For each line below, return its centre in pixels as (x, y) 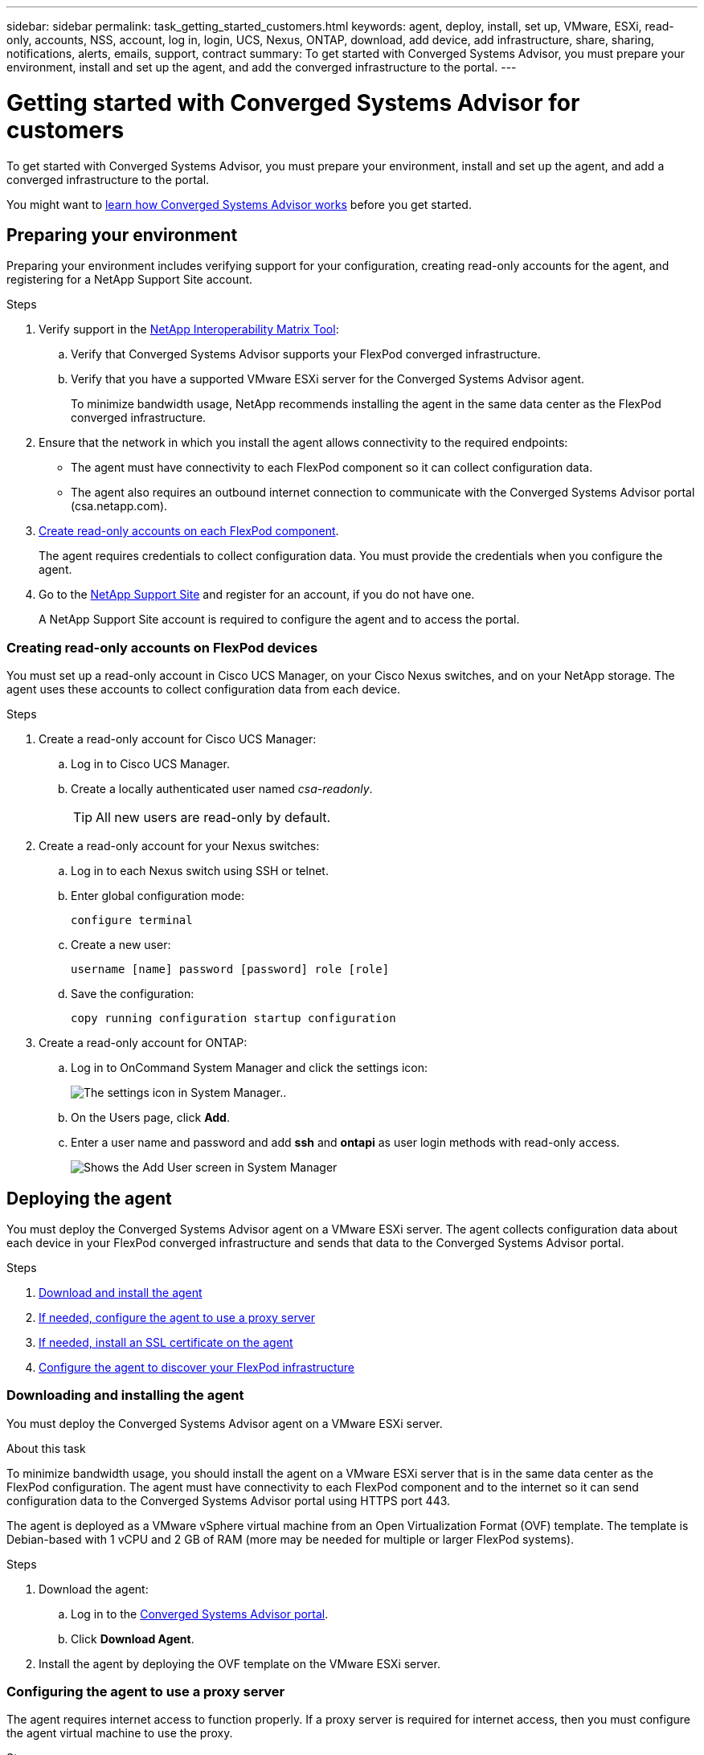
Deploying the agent (89, 1198)
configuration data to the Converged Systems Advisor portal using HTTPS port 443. (229, 1500)
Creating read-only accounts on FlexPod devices (162, 647)
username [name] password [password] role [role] (230, 970)
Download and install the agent (121, 1292)
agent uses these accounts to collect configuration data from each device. (204, 689)
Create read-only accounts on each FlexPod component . (189, 531)
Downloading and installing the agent (125, 1395)
